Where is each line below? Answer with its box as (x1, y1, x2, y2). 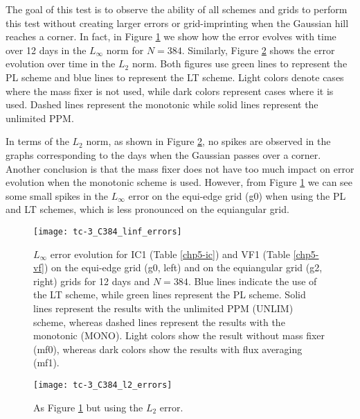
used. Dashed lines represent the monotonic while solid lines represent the (6, 97, 318, 112)
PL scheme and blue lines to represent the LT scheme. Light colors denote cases (6, 69, 344, 84)
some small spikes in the (6, 188, 109, 203)
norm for (106, 42, 144, 57)
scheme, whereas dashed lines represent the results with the (33, 314, 285, 329)
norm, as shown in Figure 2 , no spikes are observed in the (86, 134, 331, 148)
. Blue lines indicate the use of (188, 273, 317, 288)
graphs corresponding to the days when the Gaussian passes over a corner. (6, 147, 321, 162)
